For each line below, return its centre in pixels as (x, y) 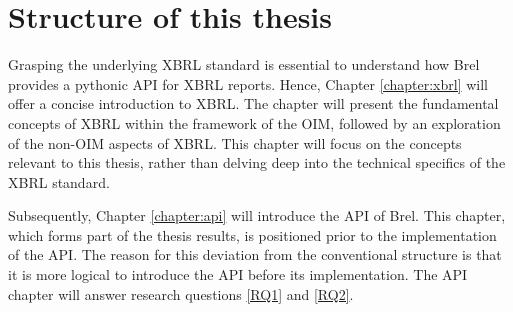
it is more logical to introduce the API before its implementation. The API (238, 274)
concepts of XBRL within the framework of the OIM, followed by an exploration (254, 122)
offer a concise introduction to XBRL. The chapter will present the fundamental (253, 103)
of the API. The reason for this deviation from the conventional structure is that (255, 254)
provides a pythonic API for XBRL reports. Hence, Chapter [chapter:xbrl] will (248, 83)
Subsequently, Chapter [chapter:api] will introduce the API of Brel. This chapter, (257, 215)
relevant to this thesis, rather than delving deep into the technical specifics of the (257, 162)
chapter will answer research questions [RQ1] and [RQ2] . (181, 293)
